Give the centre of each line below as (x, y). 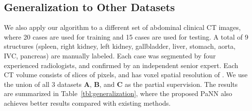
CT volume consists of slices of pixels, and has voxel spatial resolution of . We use (126, 75)
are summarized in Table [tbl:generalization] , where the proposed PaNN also (118, 93)
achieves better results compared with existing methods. (87, 103)
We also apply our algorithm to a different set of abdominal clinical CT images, (122, 27)
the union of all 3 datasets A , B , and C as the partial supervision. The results (121, 84)
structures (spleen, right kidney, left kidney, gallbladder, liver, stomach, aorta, (120, 46)
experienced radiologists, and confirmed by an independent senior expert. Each (121, 65)
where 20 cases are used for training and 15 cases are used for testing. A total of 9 (126, 36)
